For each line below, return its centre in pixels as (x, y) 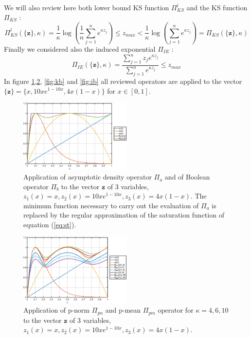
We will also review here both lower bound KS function (87, 7)
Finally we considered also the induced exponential (80, 49)
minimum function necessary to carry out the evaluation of (111, 205)
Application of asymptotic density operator (88, 177)
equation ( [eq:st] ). (50, 225)
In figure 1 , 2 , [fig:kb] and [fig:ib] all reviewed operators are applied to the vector (123, 81)
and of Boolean (187, 177)
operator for (176, 310)
